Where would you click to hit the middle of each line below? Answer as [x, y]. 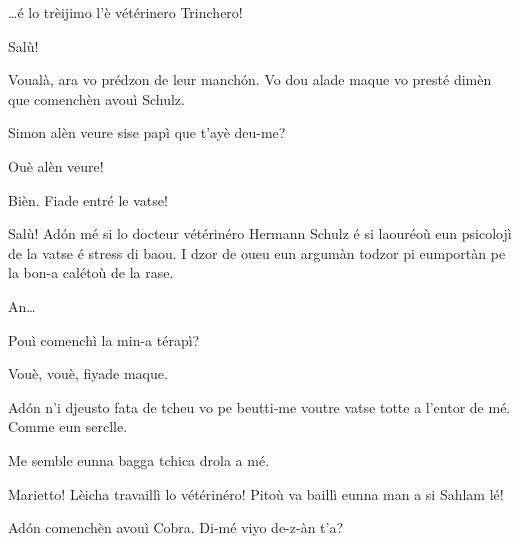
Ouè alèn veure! [56, 165]
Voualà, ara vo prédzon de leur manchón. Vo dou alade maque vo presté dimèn [250, 79]
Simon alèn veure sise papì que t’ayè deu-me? [147, 132]
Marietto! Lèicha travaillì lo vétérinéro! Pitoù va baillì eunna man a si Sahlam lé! [256, 493]
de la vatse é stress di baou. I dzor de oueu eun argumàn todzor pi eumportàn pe [257, 252]
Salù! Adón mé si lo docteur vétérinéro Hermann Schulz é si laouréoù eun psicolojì [260, 233]
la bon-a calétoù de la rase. [91, 272]
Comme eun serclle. [68, 426]
